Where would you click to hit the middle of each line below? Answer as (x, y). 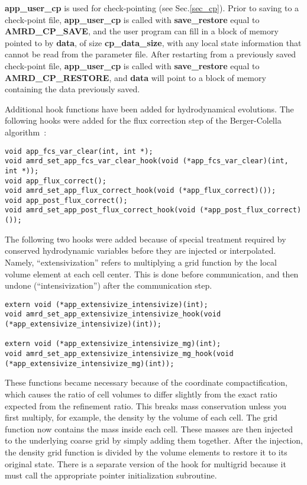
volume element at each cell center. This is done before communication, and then (152, 274)
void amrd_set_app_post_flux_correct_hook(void (100, 210)
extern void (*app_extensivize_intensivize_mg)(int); (113, 344)
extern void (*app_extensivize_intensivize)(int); (106, 304)
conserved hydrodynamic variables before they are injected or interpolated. (140, 250)
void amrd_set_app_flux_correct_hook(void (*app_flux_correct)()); (140, 191)
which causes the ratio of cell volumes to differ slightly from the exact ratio (141, 394)
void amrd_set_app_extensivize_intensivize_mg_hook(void (119, 354)
